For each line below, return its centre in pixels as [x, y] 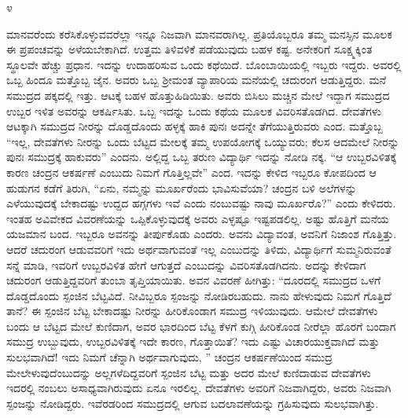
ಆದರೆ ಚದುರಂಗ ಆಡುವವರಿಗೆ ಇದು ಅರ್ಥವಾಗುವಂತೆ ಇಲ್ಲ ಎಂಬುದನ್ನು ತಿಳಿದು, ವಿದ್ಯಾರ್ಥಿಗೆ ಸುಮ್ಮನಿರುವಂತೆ [199, 249]
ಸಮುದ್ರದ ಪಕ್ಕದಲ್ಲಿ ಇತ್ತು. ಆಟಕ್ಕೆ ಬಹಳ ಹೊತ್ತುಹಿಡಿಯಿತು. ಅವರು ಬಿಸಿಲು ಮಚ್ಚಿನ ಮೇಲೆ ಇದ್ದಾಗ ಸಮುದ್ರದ [198, 95]
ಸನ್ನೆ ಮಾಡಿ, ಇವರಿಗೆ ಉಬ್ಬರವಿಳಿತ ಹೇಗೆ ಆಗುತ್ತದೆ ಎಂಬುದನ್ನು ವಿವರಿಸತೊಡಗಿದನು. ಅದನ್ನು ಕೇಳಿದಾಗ [186, 264]
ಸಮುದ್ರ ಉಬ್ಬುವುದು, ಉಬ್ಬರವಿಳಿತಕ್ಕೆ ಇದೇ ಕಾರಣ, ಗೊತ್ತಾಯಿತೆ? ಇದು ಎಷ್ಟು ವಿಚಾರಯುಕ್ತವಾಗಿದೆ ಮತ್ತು [193, 341]
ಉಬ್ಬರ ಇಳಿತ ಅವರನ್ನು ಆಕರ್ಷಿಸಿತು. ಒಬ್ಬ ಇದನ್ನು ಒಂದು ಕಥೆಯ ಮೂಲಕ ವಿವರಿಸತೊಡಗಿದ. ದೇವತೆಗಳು [194, 110]
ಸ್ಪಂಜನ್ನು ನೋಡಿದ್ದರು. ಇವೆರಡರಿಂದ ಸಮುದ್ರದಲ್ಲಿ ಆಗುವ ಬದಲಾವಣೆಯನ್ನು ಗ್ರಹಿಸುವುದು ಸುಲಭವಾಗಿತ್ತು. [193, 403]
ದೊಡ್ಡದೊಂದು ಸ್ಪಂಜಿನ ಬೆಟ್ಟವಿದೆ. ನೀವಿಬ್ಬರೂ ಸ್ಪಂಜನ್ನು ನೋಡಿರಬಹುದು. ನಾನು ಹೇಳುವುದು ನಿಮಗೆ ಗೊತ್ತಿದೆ [199, 295]
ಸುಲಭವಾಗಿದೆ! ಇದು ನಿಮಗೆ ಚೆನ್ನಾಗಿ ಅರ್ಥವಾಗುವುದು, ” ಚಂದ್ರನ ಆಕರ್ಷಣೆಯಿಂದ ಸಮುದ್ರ [169, 357]
